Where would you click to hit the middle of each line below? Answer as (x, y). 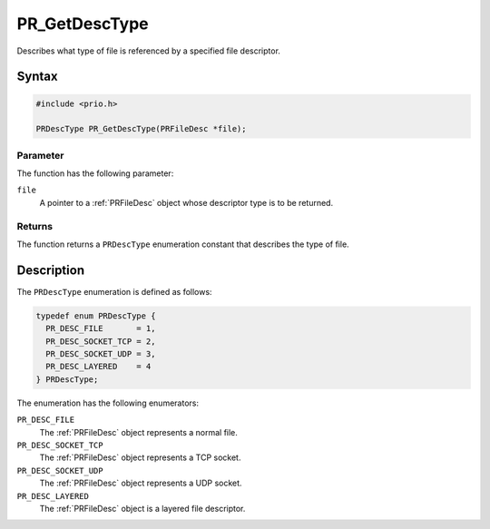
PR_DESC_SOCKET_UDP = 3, (101, 354)
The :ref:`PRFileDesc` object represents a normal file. (138, 432)
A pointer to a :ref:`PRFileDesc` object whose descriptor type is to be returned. (186, 202)
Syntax (37, 77)
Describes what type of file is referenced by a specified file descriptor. (149, 51)
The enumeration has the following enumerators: (108, 403)
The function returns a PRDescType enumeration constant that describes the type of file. (183, 244)
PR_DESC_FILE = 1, (101, 328)
